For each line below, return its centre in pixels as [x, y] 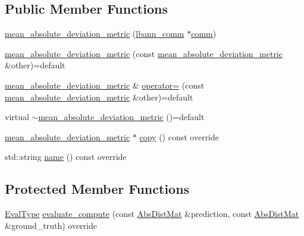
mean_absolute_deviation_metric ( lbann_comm [95, 34]
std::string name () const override [66, 157]
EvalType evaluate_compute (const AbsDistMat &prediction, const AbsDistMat [152, 214]
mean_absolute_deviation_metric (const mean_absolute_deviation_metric [144, 53]
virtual [17, 117]
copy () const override [179, 136]
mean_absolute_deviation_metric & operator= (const [105, 85]
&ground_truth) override [51, 225]
